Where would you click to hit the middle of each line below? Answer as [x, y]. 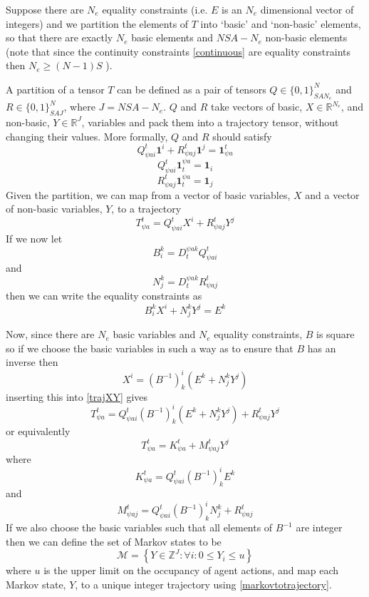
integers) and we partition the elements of [97, 23]
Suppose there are [45, 9]
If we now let [34, 239]
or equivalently [38, 430]
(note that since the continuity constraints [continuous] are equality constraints [178, 51]
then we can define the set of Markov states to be [114, 541]
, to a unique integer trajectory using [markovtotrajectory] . [203, 585]
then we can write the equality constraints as [104, 296]
